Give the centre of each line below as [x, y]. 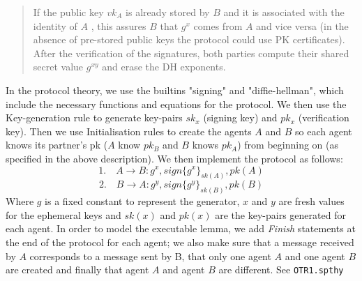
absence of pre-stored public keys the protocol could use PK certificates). [189, 39]
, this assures [119, 25]
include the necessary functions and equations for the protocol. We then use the [176, 104]
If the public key [68, 12]
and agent [184, 269]
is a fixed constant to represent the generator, [142, 201]
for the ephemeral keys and [63, 214]
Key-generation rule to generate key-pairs [94, 117]
